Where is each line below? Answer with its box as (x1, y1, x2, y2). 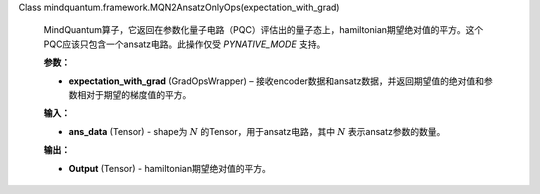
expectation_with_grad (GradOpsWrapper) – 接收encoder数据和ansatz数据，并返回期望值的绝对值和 (68, 75, 485, 87)
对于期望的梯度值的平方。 (85, 88, 192, 100)
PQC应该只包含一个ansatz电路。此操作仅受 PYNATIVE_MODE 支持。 (43, 38, 326, 50)
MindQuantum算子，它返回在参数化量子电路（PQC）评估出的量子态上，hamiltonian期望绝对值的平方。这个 (43, 24, 484, 36)
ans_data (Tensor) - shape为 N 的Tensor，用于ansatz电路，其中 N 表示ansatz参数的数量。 (68, 125, 446, 137)
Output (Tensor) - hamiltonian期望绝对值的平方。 (68, 162, 272, 174)
